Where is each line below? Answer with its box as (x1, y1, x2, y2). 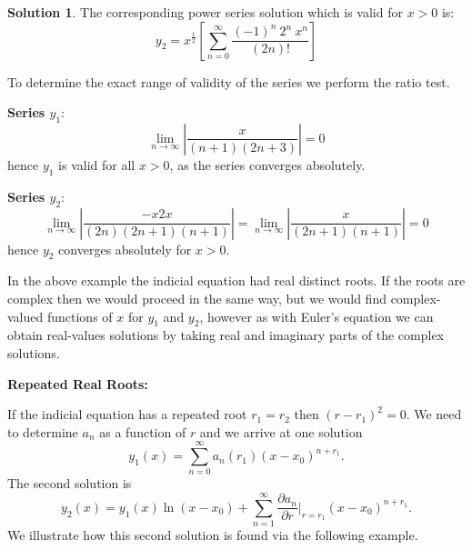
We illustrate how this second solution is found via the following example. (7, 525, 418, 545)
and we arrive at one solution (199, 422, 363, 441)
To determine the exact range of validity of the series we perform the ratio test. (7, 72, 450, 91)
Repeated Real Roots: (7, 374, 148, 393)
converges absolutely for (58, 239, 192, 258)
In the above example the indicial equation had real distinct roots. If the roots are (7, 271, 466, 290)
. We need (406, 405, 462, 424)
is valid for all (58, 155, 136, 174)
